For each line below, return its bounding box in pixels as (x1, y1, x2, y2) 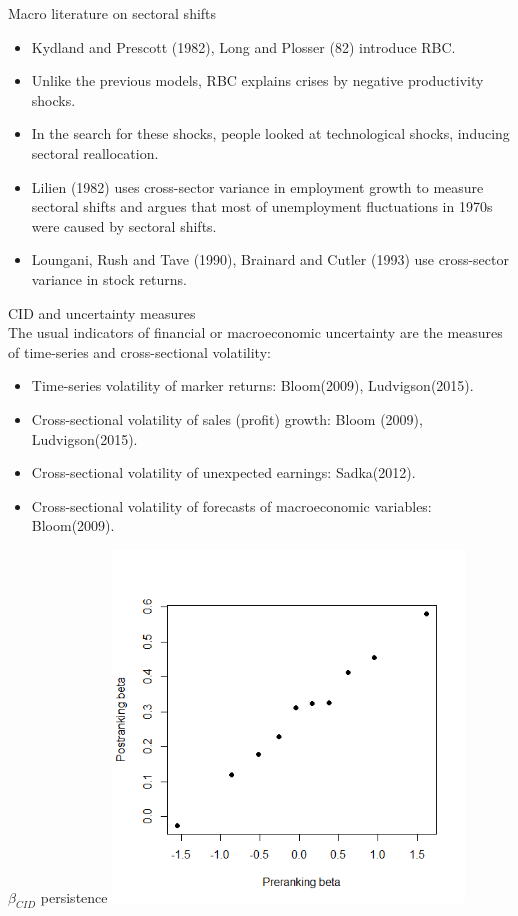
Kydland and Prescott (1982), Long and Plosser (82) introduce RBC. (31, 36, 456, 57)
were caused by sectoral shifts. (31, 215, 217, 236)
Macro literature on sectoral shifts (8, 3, 217, 23)
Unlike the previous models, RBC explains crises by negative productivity (31, 70, 484, 91)
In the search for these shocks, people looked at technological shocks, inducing (31, 123, 510, 144)
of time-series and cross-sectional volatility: (8, 341, 271, 362)
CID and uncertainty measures (8, 302, 196, 323)
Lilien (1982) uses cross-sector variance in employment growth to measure (31, 176, 484, 197)
